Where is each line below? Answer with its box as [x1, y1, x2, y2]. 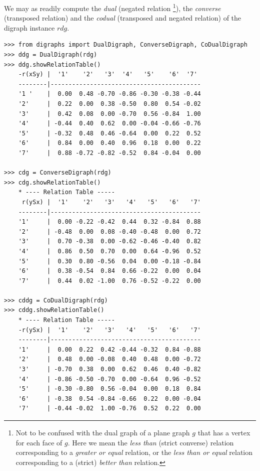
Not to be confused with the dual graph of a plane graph [15, 427, 190, 437]
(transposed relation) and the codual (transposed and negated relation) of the [4, 13, 241, 23]
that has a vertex [197, 427, 250, 437]
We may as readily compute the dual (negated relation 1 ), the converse [4, 2, 221, 13]
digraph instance [4, 22, 55, 33]
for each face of [15, 437, 62, 447]
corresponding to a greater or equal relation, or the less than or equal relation [15, 447, 253, 457]
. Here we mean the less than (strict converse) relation [67, 437, 234, 447]
